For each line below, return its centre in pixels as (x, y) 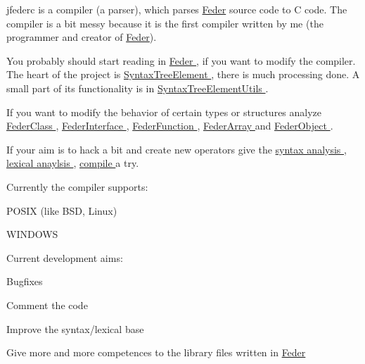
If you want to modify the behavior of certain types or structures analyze (164, 112)
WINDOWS (32, 234)
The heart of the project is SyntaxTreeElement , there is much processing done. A (183, 74)
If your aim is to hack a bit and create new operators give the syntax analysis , (177, 149)
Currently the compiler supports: (77, 186)
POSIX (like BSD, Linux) (62, 210)
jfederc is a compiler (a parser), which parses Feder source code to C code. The (177, 9)
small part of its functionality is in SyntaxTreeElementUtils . (137, 88)
